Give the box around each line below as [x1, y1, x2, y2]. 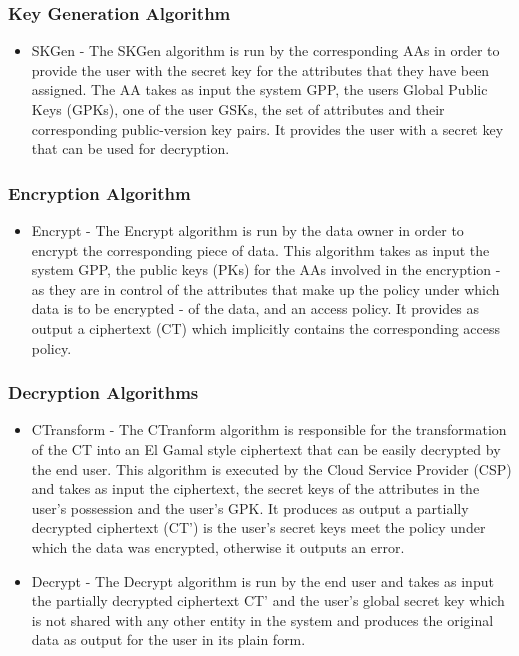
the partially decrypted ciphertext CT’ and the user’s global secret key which [31, 590, 505, 611]
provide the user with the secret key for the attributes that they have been [31, 59, 490, 80]
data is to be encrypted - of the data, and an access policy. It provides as [31, 298, 480, 319]
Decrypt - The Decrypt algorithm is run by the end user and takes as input [31, 570, 494, 591]
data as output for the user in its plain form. [31, 629, 306, 650]
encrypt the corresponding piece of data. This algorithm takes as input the [31, 239, 490, 260]
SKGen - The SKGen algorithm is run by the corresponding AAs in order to [31, 40, 500, 61]
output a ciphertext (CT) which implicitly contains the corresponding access [31, 317, 501, 338]
